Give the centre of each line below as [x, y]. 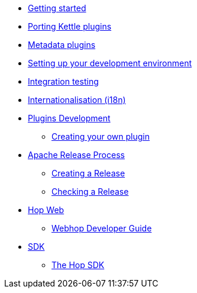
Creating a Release [88, 173]
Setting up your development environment [110, 63]
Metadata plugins [62, 45]
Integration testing [63, 81]
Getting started [57, 8]
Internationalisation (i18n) [77, 100]
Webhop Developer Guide [102, 228]
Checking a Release [90, 191]
